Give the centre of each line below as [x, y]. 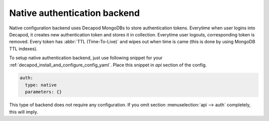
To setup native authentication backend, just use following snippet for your [86, 58]
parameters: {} [44, 92]
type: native [41, 85]
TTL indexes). [23, 49]
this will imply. [24, 112]
